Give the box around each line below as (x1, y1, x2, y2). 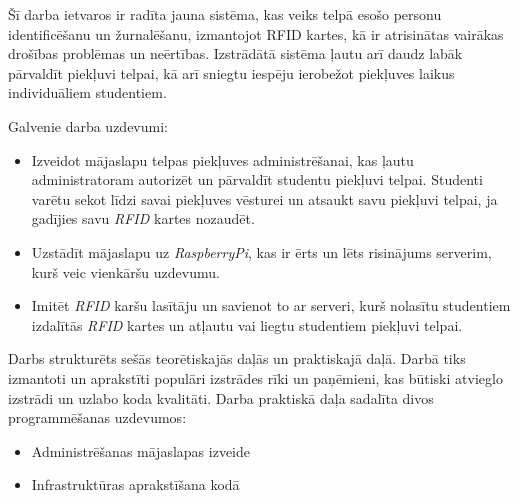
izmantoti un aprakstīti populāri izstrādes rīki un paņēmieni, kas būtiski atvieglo (8, 367, 503, 388)
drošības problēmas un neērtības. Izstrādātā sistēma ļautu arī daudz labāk (8, 43, 463, 64)
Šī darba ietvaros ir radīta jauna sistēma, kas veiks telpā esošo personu (8, 4, 442, 24)
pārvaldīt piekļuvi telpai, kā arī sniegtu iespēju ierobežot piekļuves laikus (8, 62, 455, 83)
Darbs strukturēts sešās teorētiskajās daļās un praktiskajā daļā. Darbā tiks (8, 348, 466, 369)
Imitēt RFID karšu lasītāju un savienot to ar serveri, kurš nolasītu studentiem (31, 295, 511, 316)
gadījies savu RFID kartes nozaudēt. (31, 208, 255, 229)
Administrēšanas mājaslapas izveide (31, 440, 250, 461)
